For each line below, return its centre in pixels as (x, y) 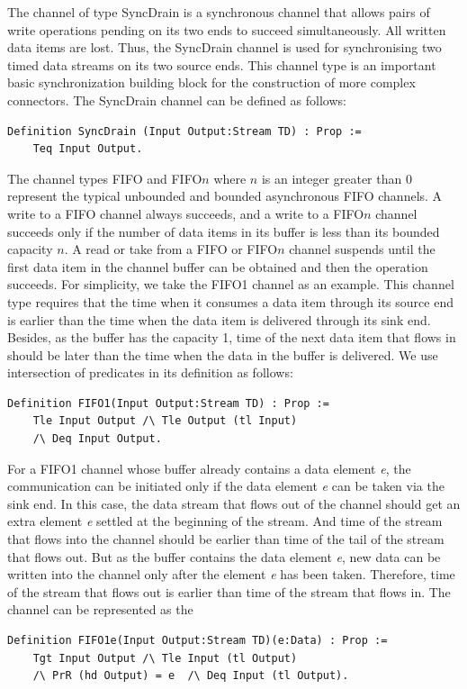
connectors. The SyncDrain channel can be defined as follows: (177, 100)
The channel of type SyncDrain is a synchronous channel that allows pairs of (219, 12)
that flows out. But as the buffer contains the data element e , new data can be (224, 556)
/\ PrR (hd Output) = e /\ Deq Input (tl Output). (191, 676)
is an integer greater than (332, 178)
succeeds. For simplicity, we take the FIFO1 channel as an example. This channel (231, 284)
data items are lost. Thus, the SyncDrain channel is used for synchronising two (225, 47)
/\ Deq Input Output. (97, 439)
